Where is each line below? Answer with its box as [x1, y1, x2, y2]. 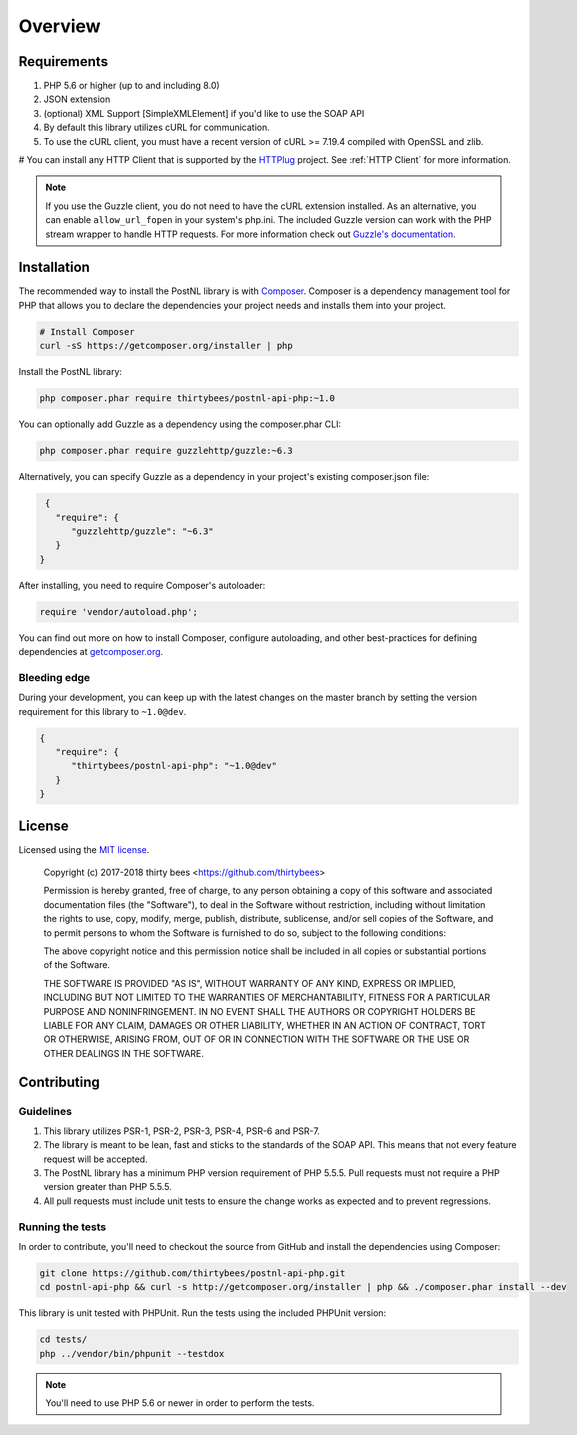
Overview [18, 15, 101, 37]
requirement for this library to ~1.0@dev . [18, 705, 187, 717]
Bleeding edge [18, 670, 91, 684]
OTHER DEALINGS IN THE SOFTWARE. [43, 1047, 205, 1059]
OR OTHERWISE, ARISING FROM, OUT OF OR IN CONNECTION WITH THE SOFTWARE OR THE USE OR [43, 1033, 470, 1045]
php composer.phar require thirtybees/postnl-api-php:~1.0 [39, 393, 335, 404]
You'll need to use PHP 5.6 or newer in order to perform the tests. [45, 1397, 315, 1409]
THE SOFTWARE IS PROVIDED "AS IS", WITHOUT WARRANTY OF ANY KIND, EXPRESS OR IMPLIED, [43, 977, 457, 989]
